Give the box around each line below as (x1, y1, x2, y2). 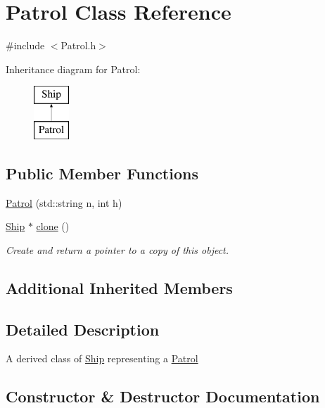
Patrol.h (60, 38, 96, 53)
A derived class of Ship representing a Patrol (6, 351, 198, 366)
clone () (36, 219, 70, 234)
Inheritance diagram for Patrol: (6, 61, 141, 76)
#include (6, 38, 45, 53)
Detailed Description (6, 318, 160, 340)
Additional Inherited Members (6, 276, 233, 298)
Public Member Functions (6, 162, 198, 184)
